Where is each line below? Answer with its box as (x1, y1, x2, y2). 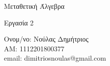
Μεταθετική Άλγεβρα (4, 1, 65, 11)
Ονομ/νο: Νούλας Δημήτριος (4, 34, 89, 44)
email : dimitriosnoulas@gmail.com (4, 53, 106, 63)
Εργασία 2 (4, 17, 34, 27)
